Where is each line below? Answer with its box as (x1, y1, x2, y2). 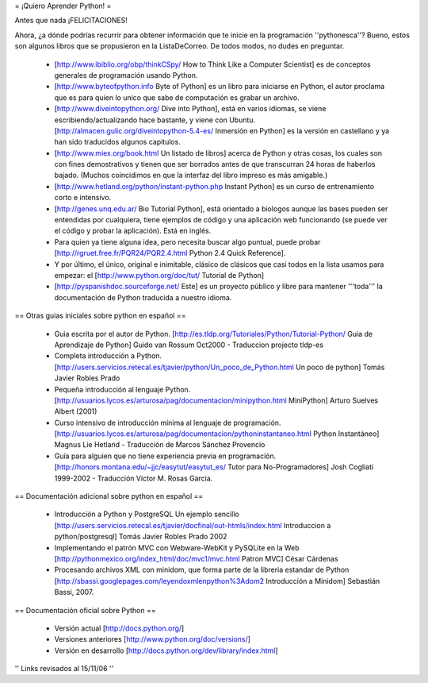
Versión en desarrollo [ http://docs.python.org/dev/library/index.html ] (54, 646, 278, 655)
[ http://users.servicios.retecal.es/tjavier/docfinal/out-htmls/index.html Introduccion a (54, 520, 331, 530)
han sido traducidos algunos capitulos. (54, 137, 182, 147)
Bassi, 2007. (54, 588, 94, 597)
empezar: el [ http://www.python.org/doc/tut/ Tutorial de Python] (54, 270, 265, 280)
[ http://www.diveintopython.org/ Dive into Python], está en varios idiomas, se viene (54, 104, 327, 114)
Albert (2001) (54, 407, 97, 416)
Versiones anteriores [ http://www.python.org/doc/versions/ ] (54, 635, 251, 644)
